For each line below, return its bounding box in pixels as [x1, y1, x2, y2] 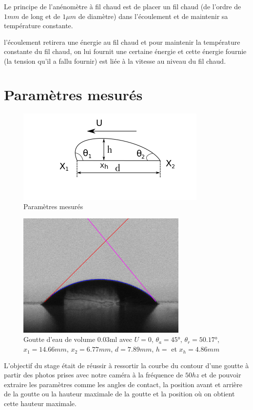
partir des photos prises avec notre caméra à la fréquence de [4, 370, 183, 380]
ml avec [109, 334, 132, 344]
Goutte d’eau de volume [23, 334, 96, 344]
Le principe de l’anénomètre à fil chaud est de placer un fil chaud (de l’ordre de [4, 1, 241, 11]
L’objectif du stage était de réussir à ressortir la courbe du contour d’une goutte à [4, 360, 249, 370]
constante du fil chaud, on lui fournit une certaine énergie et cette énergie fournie [4, 46, 247, 56]
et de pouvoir [201, 370, 241, 380]
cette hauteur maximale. [4, 398, 77, 409]
